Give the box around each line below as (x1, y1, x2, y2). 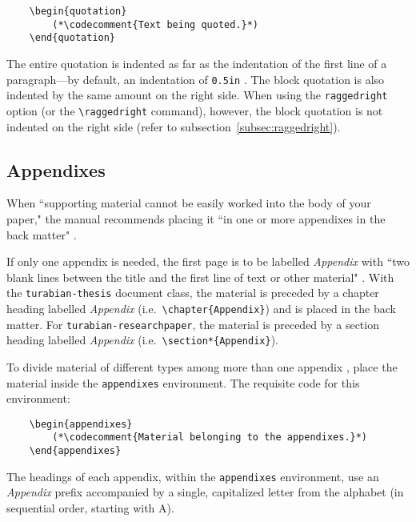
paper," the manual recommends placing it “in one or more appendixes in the (6, 210, 386, 227)
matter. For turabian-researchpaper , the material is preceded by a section (6, 315, 379, 332)
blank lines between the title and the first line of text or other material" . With (6, 268, 394, 285)
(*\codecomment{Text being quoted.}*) (52, 18, 258, 30)
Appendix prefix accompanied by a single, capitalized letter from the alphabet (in (6, 484, 404, 500)
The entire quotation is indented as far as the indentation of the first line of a (6, 54, 387, 71)
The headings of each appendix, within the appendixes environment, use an (6, 468, 379, 484)
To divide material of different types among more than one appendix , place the (6, 358, 398, 375)
